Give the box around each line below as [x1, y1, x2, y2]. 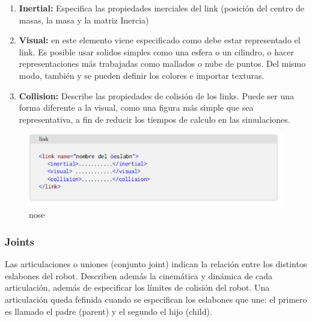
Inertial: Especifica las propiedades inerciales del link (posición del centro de [19, 2, 304, 14]
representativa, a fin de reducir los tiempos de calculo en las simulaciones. [19, 113, 290, 125]
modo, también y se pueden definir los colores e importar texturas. [19, 69, 265, 81]
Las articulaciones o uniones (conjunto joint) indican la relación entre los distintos [5, 258, 307, 270]
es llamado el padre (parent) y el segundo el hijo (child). [5, 305, 212, 317]
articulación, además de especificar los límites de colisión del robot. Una [5, 281, 270, 294]
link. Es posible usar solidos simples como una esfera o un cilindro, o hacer [19, 45, 294, 58]
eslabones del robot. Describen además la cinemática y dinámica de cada [5, 269, 273, 282]
